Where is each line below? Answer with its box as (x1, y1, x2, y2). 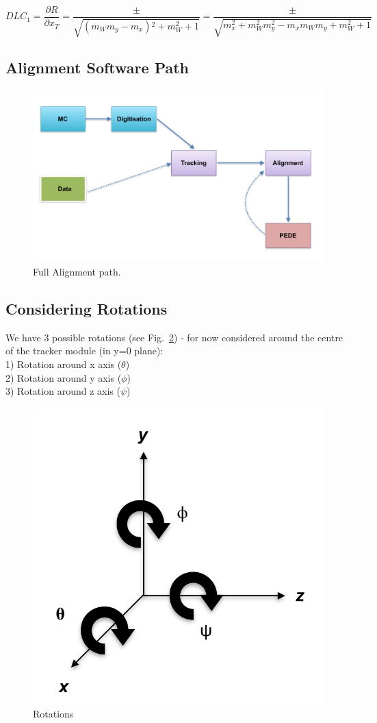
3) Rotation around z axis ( (5, 384, 120, 398)
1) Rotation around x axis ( (5, 356, 122, 371)
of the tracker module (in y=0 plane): (5, 343, 164, 358)
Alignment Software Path (5, 56, 190, 77)
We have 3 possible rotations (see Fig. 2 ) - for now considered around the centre (5, 330, 343, 344)
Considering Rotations (5, 297, 168, 319)
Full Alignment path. (33, 265, 121, 278)
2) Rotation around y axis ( (5, 370, 122, 384)
